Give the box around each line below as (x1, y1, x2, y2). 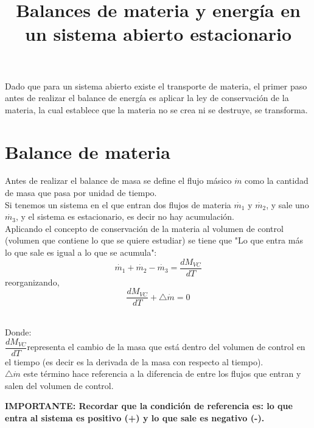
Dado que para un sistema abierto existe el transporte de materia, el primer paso (5, 79, 307, 92)
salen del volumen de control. (5, 379, 114, 391)
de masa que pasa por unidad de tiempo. (5, 186, 157, 199)
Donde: (5, 325, 32, 338)
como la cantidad (245, 174, 309, 187)
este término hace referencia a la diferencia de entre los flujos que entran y (23, 367, 301, 380)
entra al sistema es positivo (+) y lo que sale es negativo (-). (5, 411, 265, 424)
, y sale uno (266, 198, 309, 211)
